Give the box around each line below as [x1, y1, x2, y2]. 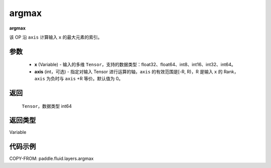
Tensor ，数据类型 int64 [22, 103, 72, 109]
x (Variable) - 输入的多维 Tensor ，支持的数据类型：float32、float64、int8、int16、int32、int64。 [34, 62, 236, 68]
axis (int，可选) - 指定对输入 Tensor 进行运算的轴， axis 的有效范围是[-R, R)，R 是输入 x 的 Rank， [34, 68, 239, 75]
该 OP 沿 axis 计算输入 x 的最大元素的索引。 [9, 34, 102, 40]
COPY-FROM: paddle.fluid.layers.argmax [9, 155, 94, 161]
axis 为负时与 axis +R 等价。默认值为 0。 [34, 76, 123, 82]
